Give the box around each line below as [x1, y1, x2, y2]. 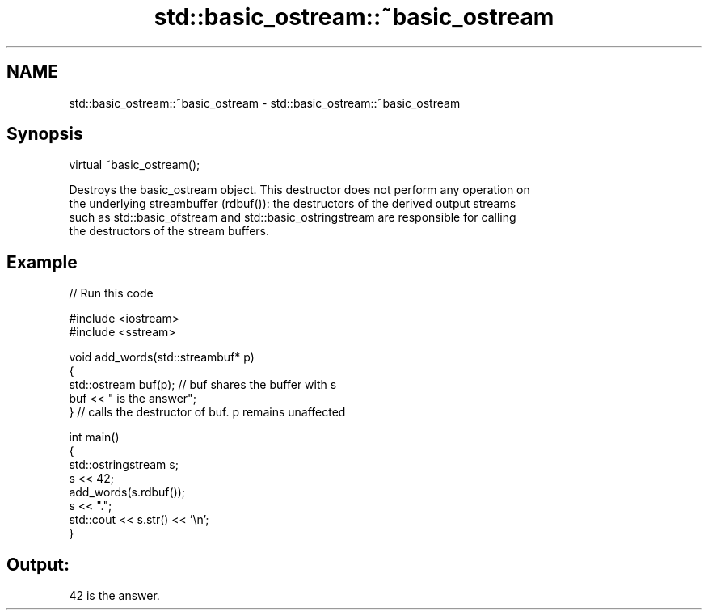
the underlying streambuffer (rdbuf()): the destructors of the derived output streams [69, 196, 516, 211]
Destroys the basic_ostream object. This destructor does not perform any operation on [69, 183, 530, 197]
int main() [69, 430, 120, 445]
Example [6, 251, 78, 272]
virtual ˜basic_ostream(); [69, 158, 200, 172]
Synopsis [6, 124, 83, 145]
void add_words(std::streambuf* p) [69, 350, 255, 365]
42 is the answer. [69, 589, 160, 603]
